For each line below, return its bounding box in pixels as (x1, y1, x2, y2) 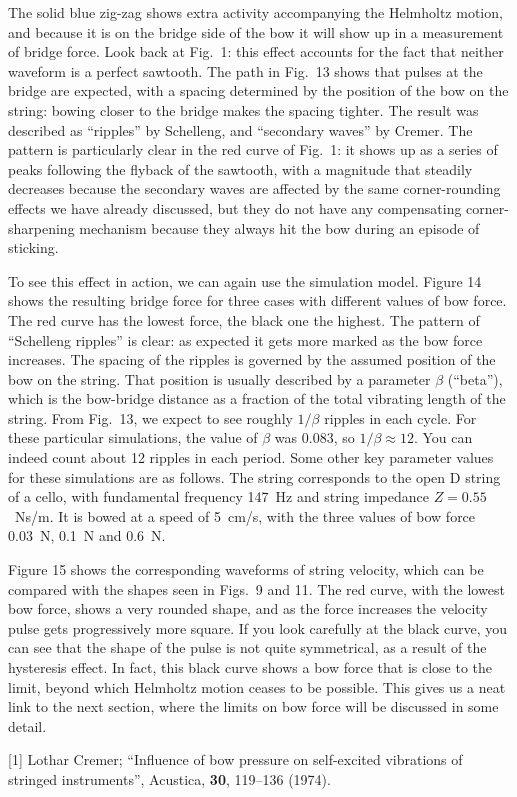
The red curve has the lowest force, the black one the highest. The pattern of (8, 309, 480, 330)
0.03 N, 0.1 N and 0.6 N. (8, 525, 166, 546)
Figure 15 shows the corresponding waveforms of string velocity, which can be (8, 559, 484, 580)
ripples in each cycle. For (324, 407, 477, 428)
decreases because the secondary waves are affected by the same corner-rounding (8, 178, 501, 199)
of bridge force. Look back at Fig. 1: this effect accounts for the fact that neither (8, 41, 504, 62)
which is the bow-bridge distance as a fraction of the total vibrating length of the (8, 388, 506, 409)
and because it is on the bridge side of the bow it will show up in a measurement (8, 21, 504, 42)
